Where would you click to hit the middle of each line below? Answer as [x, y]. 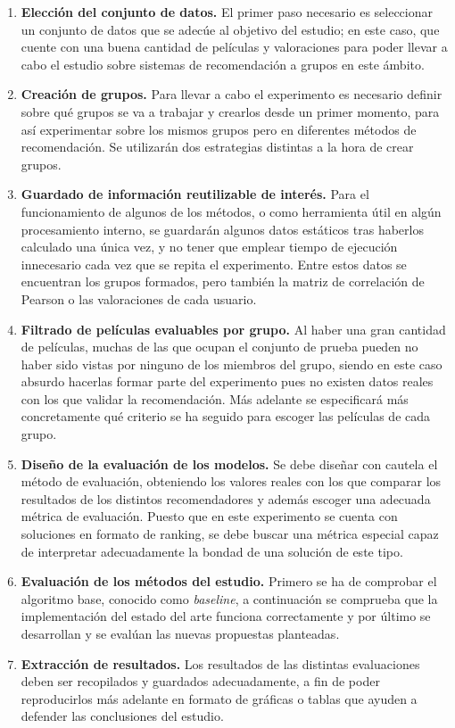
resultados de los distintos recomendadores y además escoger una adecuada [226, 498]
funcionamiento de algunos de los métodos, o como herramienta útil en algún [231, 211]
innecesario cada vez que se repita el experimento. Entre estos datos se [214, 264]
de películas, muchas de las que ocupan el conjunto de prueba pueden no [219, 347]
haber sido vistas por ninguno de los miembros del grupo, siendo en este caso [232, 364]
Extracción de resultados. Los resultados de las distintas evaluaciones [220, 663]
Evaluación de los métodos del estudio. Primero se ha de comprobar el [229, 581]
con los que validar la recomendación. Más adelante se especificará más [215, 398]
